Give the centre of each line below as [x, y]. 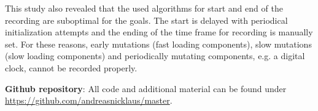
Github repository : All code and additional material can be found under [146, 88]
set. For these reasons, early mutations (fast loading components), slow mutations [158, 44]
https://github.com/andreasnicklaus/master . [89, 100]
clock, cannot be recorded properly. [71, 67]
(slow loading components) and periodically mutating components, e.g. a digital [155, 56]
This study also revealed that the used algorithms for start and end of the [144, 8]
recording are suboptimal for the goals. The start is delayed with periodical [146, 20]
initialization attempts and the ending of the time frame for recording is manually [159, 32]
